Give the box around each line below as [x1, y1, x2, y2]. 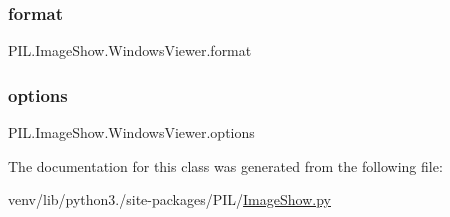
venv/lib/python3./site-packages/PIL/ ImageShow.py [8, 189, 331, 210]
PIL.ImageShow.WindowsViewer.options [8, 122, 255, 143]
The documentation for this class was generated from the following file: [8, 155, 443, 176]
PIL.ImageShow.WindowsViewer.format [8, 40, 252, 61]
